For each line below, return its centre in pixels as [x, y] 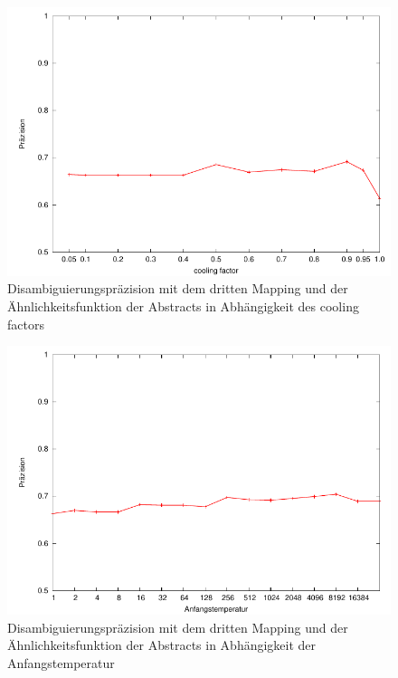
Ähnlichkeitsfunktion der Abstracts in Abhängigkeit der [162, 645]
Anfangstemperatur [61, 662]
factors [26, 324]
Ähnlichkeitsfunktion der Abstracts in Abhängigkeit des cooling [183, 306]
